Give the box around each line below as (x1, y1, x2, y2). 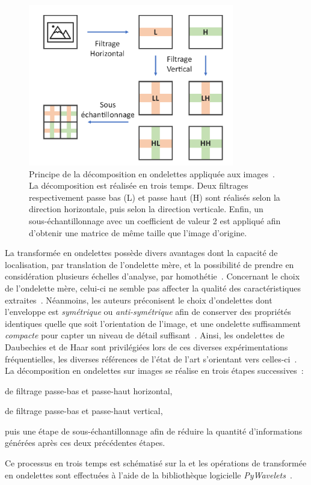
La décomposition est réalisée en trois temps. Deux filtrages (29, 179, 248, 192)
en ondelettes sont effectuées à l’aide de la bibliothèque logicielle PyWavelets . (5, 468, 292, 481)
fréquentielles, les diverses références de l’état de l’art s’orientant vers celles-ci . (5, 352, 297, 365)
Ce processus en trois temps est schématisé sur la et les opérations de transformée (5, 457, 307, 469)
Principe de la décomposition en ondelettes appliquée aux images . (29, 167, 275, 180)
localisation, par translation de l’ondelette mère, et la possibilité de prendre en (5, 258, 294, 270)
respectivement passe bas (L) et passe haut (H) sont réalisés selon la (29, 191, 280, 203)
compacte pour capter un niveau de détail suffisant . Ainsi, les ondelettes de (5, 329, 285, 341)
